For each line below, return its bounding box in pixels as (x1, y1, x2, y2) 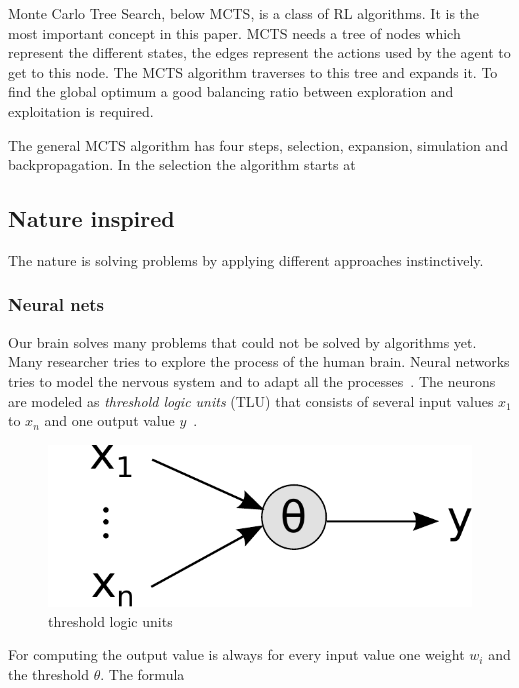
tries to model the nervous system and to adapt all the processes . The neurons (8, 370, 496, 391)
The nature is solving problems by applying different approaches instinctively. (8, 249, 484, 270)
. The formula (100, 663, 185, 684)
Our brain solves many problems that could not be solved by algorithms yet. (8, 331, 477, 352)
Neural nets (8, 292, 104, 317)
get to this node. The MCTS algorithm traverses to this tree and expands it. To (8, 61, 498, 82)
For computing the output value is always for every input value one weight (8, 644, 465, 665)
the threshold (8, 663, 90, 684)
